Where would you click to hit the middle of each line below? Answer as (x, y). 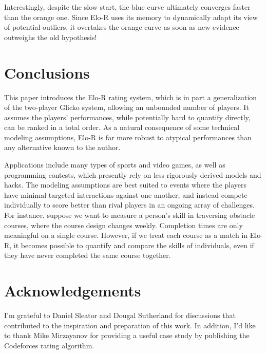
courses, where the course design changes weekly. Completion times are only (123, 225)
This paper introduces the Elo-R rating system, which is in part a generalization (131, 97)
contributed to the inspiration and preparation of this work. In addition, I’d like (130, 325)
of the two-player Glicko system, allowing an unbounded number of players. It (127, 107)
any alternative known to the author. (62, 147)
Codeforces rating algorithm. (49, 345)
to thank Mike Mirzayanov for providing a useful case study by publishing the (127, 335)
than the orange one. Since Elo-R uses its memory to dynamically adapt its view (131, 17)
